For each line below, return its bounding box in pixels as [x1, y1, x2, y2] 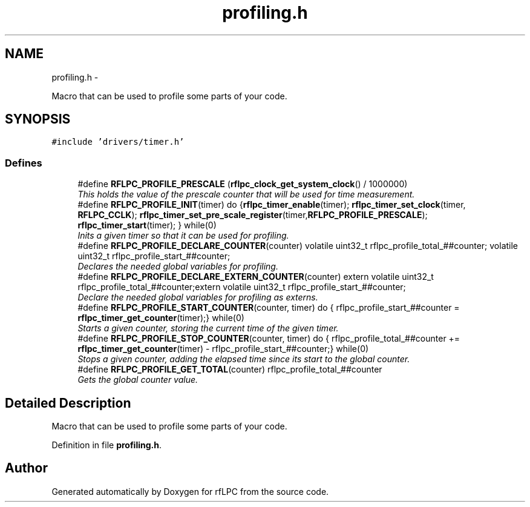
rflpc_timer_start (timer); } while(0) [77, 220, 217, 231]
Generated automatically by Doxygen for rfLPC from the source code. [51, 486, 329, 497]
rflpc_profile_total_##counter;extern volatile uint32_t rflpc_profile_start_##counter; [77, 282, 406, 293]
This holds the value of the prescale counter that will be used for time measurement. [77, 189, 415, 200]
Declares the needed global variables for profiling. [77, 261, 278, 272]
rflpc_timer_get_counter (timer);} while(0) [77, 313, 244, 323]
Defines [5, 156, 42, 169]
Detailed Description [5, 395, 131, 411]
